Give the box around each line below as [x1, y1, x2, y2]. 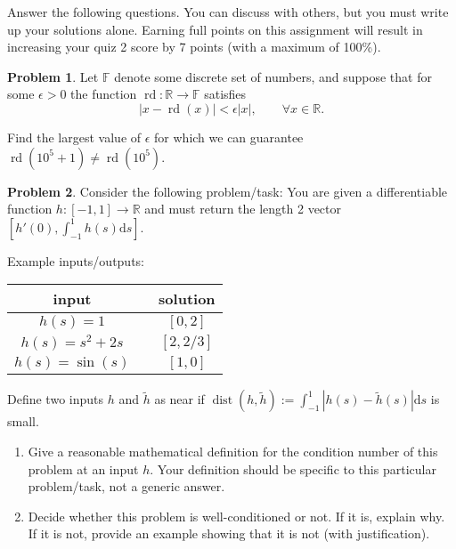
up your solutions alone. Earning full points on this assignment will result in [7, 20, 423, 38]
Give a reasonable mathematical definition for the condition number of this [28, 441, 438, 460]
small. [7, 412, 39, 431]
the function [70, 85, 137, 103]
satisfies [204, 85, 247, 103]
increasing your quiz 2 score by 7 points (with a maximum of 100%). [7, 37, 381, 56]
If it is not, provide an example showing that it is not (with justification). [28, 524, 430, 543]
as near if [154, 390, 205, 408]
